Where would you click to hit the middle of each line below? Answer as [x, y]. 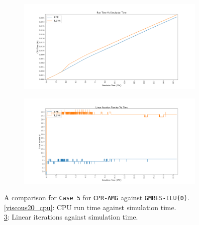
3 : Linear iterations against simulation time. [71, 217]
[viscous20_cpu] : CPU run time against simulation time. [90, 207]
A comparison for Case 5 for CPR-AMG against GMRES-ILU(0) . [97, 197]
